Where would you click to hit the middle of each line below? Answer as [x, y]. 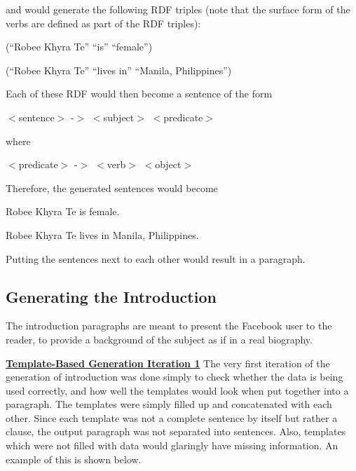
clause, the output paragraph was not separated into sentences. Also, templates [176, 431]
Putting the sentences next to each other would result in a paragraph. [156, 258]
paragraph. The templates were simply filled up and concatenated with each [169, 404]
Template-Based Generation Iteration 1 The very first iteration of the [168, 363]
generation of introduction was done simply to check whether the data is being [174, 377]
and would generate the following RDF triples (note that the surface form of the [178, 9]
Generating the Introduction [111, 296]
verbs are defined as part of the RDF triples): [103, 23]
